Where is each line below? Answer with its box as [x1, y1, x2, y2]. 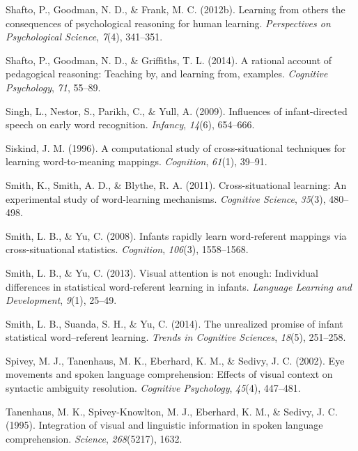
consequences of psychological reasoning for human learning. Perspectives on [6, 15, 331, 30]
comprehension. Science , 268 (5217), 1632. [6, 431, 182, 445]
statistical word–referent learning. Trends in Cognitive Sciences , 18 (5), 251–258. [6, 330, 346, 344]
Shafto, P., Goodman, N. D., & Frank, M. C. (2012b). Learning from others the [6, 2, 345, 16]
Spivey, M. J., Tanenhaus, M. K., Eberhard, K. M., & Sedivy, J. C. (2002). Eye [6, 353, 345, 367]
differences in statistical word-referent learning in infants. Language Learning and [6, 279, 352, 293]
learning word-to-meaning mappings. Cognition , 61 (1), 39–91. [6, 154, 267, 169]
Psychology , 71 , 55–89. [6, 79, 101, 94]
